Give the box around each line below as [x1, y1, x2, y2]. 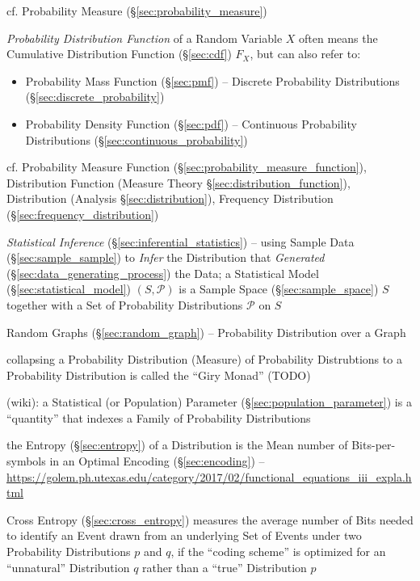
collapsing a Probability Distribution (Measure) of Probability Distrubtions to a [6, 351, 402, 368]
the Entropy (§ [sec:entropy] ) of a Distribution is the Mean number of [6, 436, 348, 453]
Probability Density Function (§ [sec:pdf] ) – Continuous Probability [25, 115, 357, 132]
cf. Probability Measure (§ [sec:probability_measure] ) [6, 2, 267, 19]
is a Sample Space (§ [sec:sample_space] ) [178, 280, 379, 297]
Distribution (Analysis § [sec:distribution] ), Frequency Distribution [6, 190, 334, 207]
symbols [6, 453, 46, 469]
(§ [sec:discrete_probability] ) [25, 88, 165, 105]
